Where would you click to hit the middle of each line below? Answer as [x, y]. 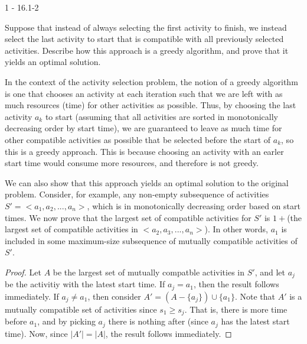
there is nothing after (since [158, 321]
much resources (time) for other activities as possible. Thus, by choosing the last [151, 105]
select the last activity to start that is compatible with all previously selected [144, 39]
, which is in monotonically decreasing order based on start [194, 205]
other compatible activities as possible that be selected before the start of [138, 139]
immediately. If [32, 296]
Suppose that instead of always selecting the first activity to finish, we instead [146, 27]
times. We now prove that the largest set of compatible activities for [128, 217]
